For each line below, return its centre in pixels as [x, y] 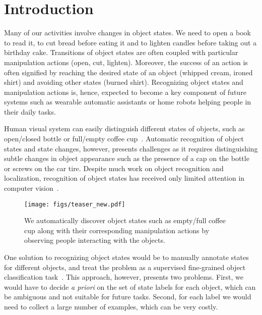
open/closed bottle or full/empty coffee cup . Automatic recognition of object [124, 139]
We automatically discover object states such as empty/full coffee [125, 220]
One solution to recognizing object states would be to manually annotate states [126, 257]
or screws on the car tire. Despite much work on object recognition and [114, 168]
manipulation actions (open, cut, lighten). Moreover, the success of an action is [126, 62]
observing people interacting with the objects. [95, 240]
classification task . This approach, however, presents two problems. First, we [124, 277]
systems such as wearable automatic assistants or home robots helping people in [128, 102]
